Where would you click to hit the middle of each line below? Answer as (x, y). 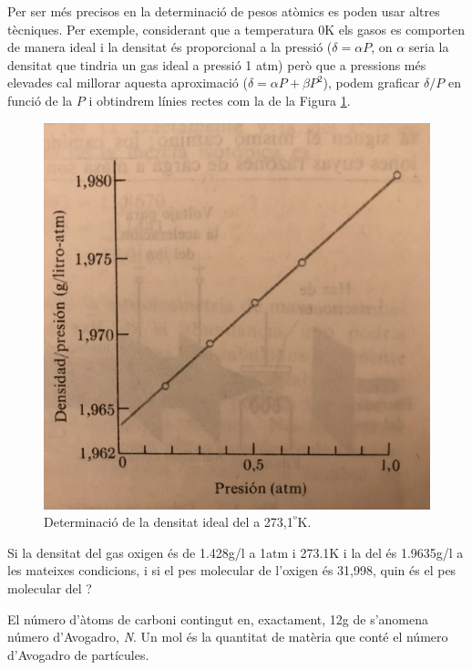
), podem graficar (371, 82)
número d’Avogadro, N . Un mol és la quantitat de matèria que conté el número (228, 637)
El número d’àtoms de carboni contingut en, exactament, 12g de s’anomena (218, 618)
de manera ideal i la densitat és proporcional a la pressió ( (170, 47)
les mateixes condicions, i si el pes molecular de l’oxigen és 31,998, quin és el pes (232, 570)
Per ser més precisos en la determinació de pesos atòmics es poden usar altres (224, 11)
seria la (429, 47)
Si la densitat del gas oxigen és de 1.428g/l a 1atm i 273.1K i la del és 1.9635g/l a (236, 552)
